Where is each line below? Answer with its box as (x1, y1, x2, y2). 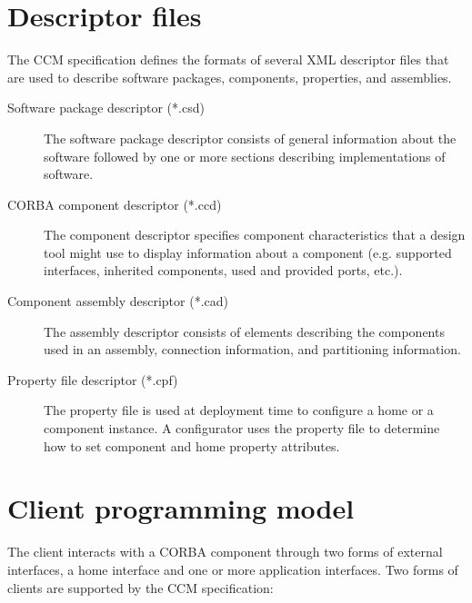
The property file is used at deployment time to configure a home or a (44, 400, 434, 420)
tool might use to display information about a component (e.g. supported (44, 242, 452, 262)
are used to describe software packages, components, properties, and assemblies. (7, 67, 452, 86)
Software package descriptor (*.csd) (7, 98, 205, 117)
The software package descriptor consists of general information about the (44, 128, 457, 147)
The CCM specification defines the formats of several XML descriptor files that (7, 50, 449, 69)
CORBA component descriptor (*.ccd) (7, 194, 222, 213)
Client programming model (7, 489, 355, 527)
